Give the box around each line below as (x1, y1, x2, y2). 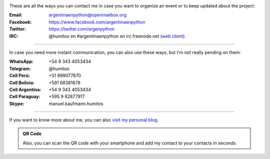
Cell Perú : (9, 72, 30, 78)
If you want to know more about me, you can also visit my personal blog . (9, 117, 159, 123)
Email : (9, 12, 22, 18)
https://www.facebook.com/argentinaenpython (48, 19, 146, 25)
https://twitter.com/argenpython (48, 26, 115, 32)
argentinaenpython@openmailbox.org (48, 12, 127, 18)
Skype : (9, 100, 24, 106)
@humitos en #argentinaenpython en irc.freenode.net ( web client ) (48, 33, 185, 39)
